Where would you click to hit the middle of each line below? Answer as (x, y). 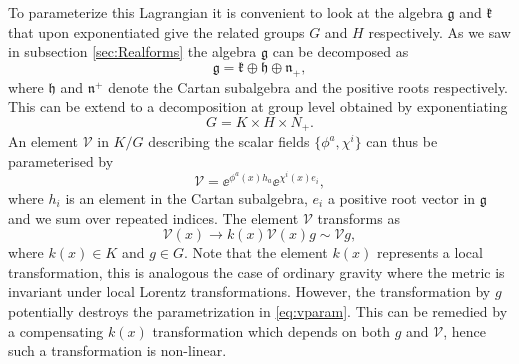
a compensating (56, 330)
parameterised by (61, 160)
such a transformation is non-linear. (117, 350)
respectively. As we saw (439, 31)
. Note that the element (255, 252)
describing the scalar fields (229, 141)
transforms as (358, 217)
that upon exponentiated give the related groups (156, 31)
